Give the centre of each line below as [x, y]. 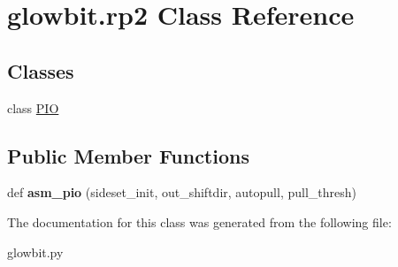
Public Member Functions [128, 155]
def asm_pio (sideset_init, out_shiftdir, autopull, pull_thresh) [182, 192]
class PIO [33, 107]
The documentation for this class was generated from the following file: [199, 221]
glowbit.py [35, 252]
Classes [41, 70]
